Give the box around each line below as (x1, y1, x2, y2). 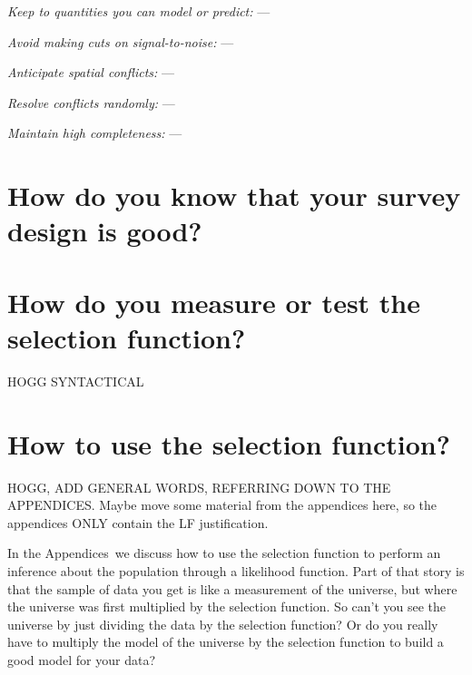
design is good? (7, 212, 202, 249)
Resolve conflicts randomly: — (7, 93, 175, 112)
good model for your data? (7, 650, 156, 669)
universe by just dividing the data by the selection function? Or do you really (7, 614, 438, 633)
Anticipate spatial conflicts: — (7, 63, 175, 82)
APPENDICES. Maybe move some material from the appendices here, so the (7, 495, 438, 514)
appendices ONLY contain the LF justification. (7, 513, 269, 532)
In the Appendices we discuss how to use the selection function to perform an (7, 543, 441, 562)
